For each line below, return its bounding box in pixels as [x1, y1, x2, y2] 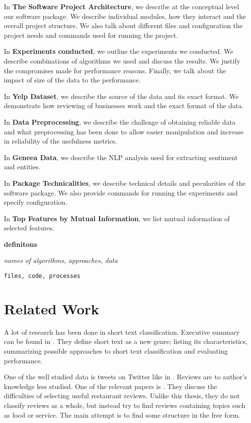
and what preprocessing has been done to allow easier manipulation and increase [4, 126, 244, 136]
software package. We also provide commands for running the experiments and [4, 187, 238, 197]
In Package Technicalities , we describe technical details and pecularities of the [4, 178, 246, 188]
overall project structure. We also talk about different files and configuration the [4, 20, 243, 31]
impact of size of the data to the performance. [4, 75, 141, 85]
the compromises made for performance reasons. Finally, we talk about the [4, 65, 226, 75]
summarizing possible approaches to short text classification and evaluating [4, 346, 228, 356]
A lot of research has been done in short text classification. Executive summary [4, 326, 240, 337]
